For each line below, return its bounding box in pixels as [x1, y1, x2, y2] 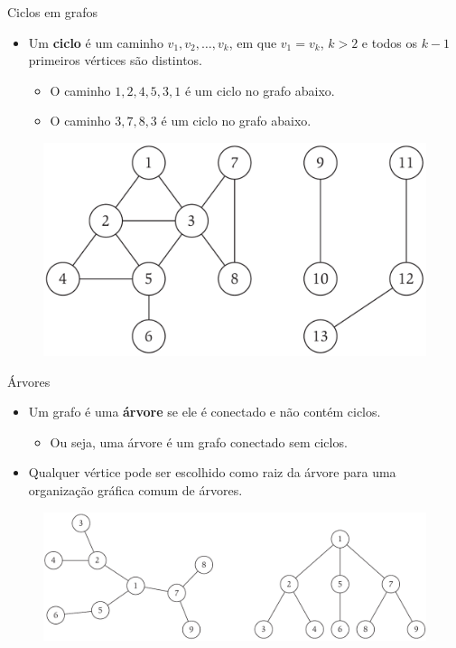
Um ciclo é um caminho [28, 33, 163, 52]
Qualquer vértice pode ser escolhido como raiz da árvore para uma [28, 463, 396, 482]
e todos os [361, 33, 418, 52]
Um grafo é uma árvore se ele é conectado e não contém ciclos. [28, 402, 381, 421]
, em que [228, 33, 277, 52]
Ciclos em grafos [7, 3, 98, 21]
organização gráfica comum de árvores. [28, 480, 243, 499]
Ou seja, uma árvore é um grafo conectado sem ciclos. [50, 432, 348, 451]
